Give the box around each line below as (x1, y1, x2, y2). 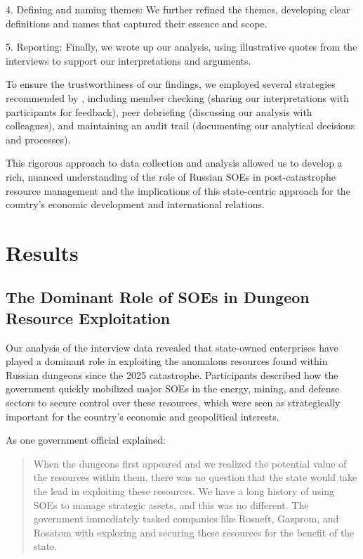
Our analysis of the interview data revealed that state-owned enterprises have (6, 340, 338, 354)
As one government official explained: (6, 432, 166, 447)
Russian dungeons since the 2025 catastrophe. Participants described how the (6, 367, 338, 382)
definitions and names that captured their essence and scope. (6, 15, 268, 30)
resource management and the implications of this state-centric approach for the (6, 183, 350, 198)
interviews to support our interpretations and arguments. (6, 53, 251, 68)
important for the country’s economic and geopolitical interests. (6, 409, 279, 423)
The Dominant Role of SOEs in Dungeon (6, 286, 310, 308)
